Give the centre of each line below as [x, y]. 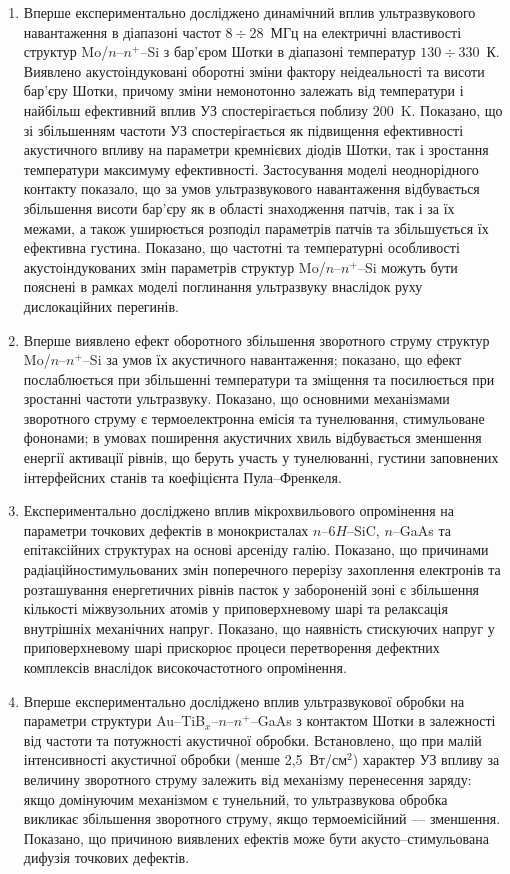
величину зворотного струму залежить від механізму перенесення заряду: [247, 778]
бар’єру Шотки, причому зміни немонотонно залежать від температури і [243, 90]
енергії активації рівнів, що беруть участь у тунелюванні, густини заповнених [261, 457]
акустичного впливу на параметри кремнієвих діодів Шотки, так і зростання [256, 149]
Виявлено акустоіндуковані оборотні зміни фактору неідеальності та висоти [254, 70]
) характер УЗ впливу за [426, 759]
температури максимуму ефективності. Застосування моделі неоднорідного [251, 168]
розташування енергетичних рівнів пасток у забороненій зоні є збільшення [251, 588]
